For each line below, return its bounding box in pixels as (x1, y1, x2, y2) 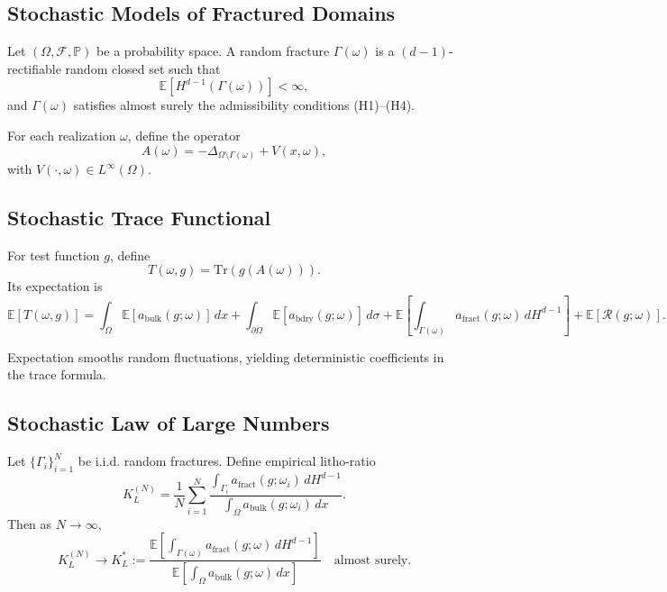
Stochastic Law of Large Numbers (7, 409, 330, 437)
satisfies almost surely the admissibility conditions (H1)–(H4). (73, 96, 415, 114)
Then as (7, 514, 52, 533)
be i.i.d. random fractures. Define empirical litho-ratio (78, 451, 376, 470)
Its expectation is (7, 277, 103, 296)
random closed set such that (65, 59, 221, 77)
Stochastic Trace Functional (7, 204, 271, 232)
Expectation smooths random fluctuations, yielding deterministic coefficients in (7, 347, 444, 366)
